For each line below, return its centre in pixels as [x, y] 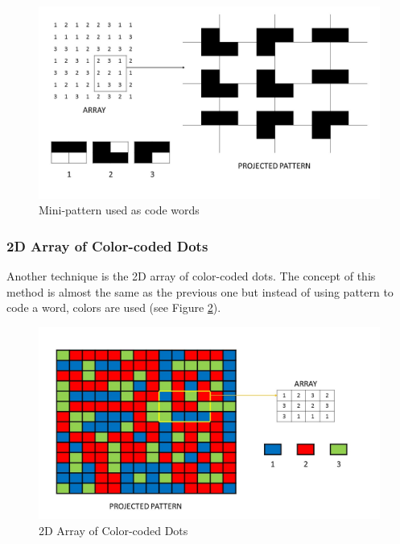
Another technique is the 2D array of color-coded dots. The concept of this [191, 275]
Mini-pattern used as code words [119, 210]
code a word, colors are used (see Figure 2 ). [114, 307]
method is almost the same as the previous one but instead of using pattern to [200, 291]
